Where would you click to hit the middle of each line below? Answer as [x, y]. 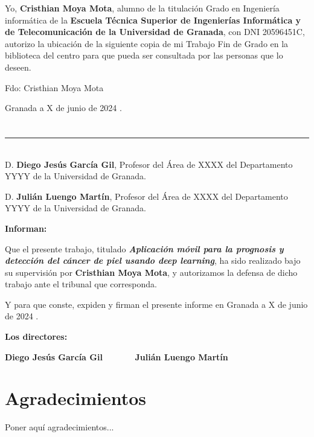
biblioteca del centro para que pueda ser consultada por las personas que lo [144, 55]
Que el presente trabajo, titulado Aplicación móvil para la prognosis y [144, 248]
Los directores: [36, 337]
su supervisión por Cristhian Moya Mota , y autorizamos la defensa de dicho [151, 272]
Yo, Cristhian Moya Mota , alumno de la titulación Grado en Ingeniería [142, 8]
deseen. [18, 67]
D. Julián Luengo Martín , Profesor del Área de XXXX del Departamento [146, 196]
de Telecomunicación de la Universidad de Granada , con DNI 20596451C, [155, 32]
